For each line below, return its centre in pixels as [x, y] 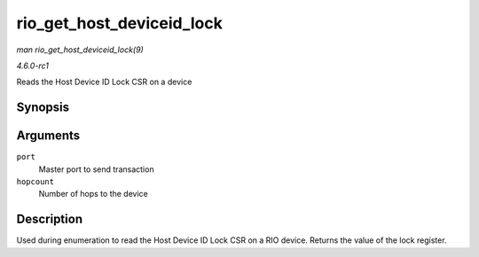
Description [50, 219]
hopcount [35, 182]
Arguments [48, 136]
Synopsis [43, 108]
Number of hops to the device [93, 194]
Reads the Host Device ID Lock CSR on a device [104, 82]
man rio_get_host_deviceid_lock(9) [80, 50]
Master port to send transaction [96, 169]
